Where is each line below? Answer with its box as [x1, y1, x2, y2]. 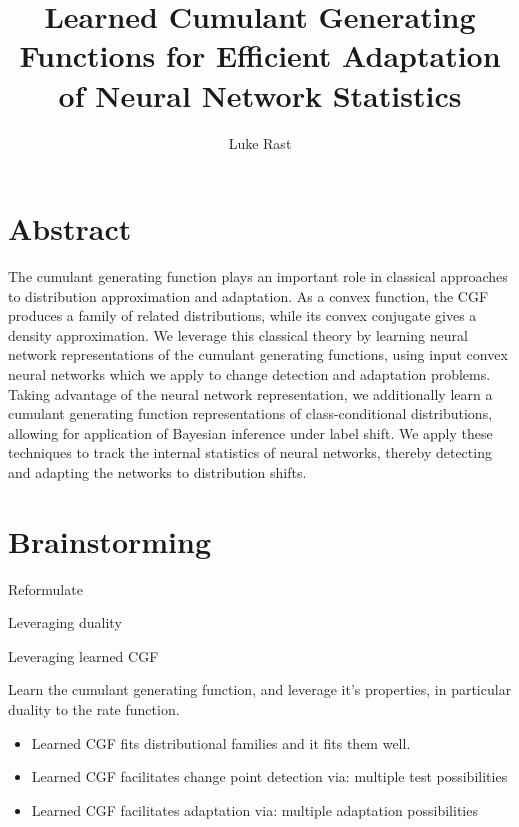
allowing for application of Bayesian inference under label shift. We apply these [8, 422, 493, 443]
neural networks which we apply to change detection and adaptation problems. [8, 364, 491, 384]
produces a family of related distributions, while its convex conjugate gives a [8, 305, 477, 326]
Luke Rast [228, 132, 292, 153]
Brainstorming [8, 520, 212, 561]
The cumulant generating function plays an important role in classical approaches [8, 266, 508, 287]
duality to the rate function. [8, 699, 180, 720]
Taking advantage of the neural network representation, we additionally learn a [8, 383, 493, 404]
